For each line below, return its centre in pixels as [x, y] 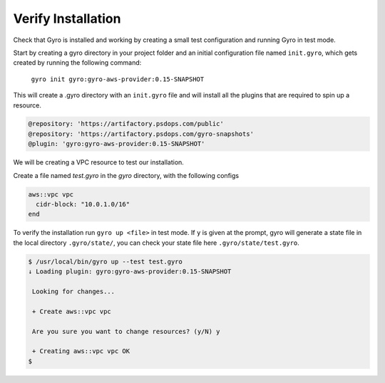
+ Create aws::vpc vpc [72, 311]
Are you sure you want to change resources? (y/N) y [126, 331]
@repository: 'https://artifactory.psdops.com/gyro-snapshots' [141, 134]
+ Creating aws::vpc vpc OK [81, 351]
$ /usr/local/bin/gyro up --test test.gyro [106, 261]
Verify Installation [67, 19]
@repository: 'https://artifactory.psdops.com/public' [126, 124]
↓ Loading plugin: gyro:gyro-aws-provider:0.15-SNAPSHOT [130, 272]
